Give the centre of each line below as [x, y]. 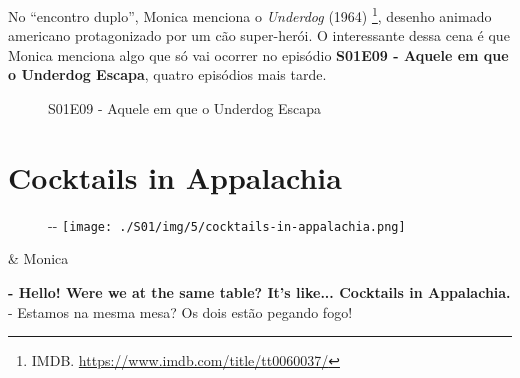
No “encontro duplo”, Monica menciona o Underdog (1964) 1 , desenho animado [250, 14]
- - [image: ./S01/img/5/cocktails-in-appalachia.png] [227, 224]
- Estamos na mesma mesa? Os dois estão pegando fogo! [180, 311]
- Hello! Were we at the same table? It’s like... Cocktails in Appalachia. [259, 292]
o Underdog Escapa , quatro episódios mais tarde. [167, 74]
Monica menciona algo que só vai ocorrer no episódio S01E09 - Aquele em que [258, 54]
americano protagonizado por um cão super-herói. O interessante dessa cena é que [259, 35]
